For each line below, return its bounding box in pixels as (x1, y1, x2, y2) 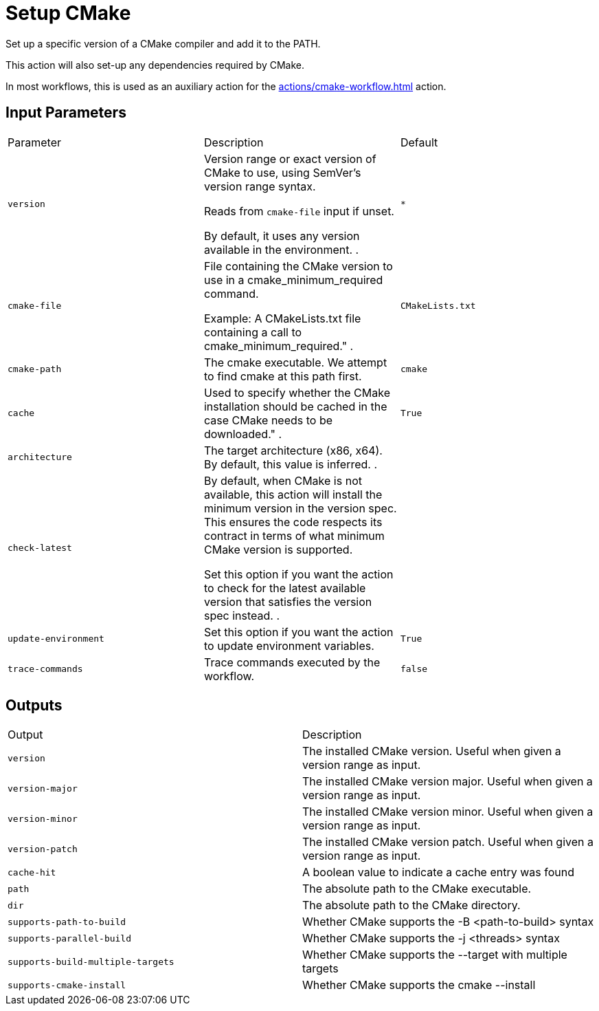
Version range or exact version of (203, 151, 376, 166)
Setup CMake (5, 1, 131, 25)
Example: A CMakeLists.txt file (203, 311, 361, 325)
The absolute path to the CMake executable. (302, 882, 532, 896)
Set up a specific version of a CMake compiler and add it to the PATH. (5, 37, 321, 50)
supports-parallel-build (8, 933, 132, 944)
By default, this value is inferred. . (203, 457, 378, 471)
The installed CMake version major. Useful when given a (302, 774, 593, 789)
